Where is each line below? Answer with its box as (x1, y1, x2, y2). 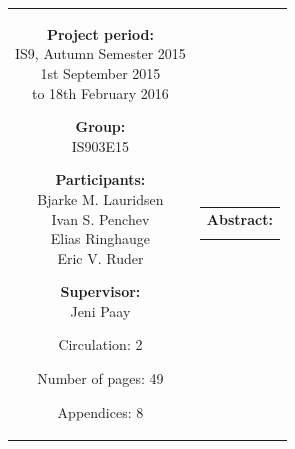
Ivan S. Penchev (51, 208, 150, 229)
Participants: (55, 169, 146, 190)
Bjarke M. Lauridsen (37, 188, 164, 209)
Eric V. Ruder (57, 247, 144, 268)
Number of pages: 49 (37, 368, 164, 389)
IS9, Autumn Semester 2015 (15, 43, 186, 64)
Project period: (46, 23, 154, 44)
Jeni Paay (70, 300, 131, 321)
